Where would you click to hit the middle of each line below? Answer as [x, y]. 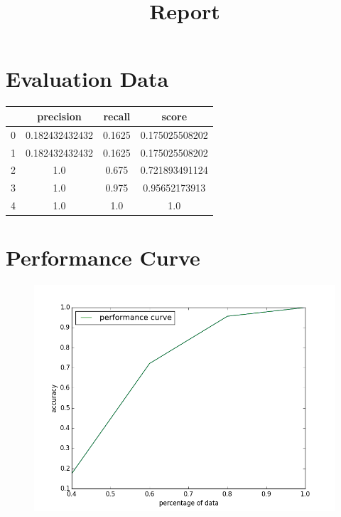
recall [117, 116]
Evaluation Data [87, 79]
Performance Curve [103, 257]
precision [59, 116]
